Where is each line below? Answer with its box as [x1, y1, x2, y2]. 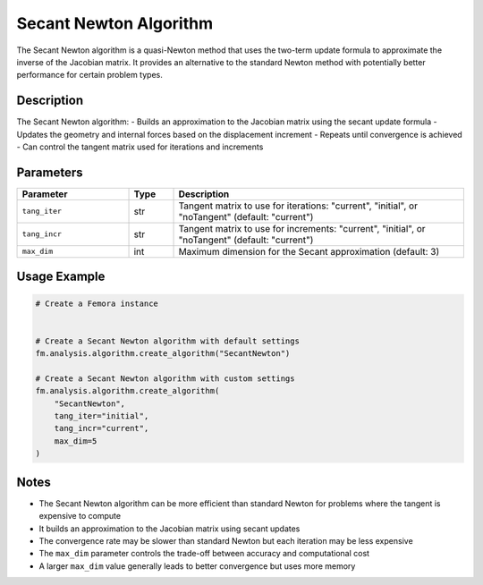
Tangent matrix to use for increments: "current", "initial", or [178, 222, 426, 234]
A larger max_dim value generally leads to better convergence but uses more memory [38, 560, 356, 572]
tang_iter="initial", [54, 411, 149, 421]
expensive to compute [38, 511, 121, 521]
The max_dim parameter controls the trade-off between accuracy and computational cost [38, 548, 370, 559]
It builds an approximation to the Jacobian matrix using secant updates [38, 523, 301, 534]
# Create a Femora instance [35, 298, 158, 309]
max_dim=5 [54, 436, 97, 446]
